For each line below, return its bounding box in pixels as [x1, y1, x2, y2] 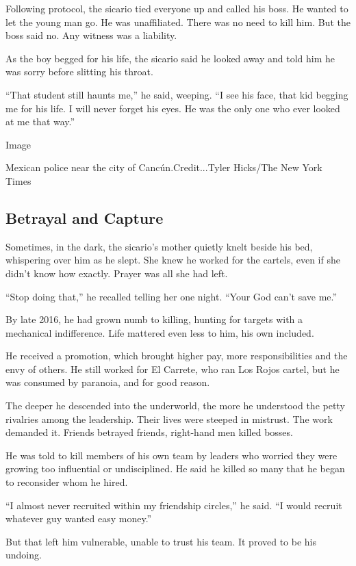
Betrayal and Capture [5, 207, 164, 228]
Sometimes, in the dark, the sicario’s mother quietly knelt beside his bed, [5, 239, 313, 253]
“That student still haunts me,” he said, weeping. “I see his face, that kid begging [5, 87, 348, 101]
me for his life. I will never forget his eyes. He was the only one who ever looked [5, 101, 340, 115]
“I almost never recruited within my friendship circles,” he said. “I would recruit [5, 498, 342, 512]
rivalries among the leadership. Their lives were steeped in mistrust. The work [5, 411, 333, 426]
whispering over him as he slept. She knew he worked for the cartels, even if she [5, 253, 340, 267]
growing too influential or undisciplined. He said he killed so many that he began [5, 461, 345, 476]
